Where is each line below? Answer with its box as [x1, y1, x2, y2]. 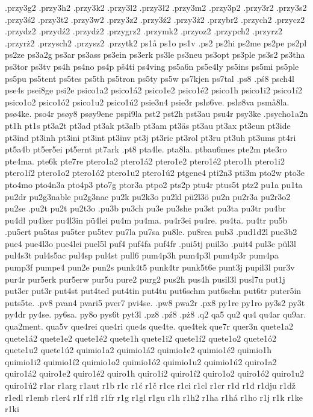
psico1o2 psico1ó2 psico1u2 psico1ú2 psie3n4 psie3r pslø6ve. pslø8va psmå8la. [5, 95, 290, 108]
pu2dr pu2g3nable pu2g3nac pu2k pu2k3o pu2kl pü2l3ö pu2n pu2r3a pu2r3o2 [5, 190, 291, 202]
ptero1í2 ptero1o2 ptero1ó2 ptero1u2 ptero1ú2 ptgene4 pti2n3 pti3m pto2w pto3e [5, 166, 305, 179]
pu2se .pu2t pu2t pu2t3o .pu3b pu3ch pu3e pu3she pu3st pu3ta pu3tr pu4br [5, 202, 286, 215]
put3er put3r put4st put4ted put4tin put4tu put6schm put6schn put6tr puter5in [5, 284, 302, 297]
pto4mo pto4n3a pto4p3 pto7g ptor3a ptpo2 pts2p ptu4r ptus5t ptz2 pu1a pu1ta [5, 178, 303, 190]
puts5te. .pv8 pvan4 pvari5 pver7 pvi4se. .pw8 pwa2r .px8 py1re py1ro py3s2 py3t [5, 296, 305, 309]
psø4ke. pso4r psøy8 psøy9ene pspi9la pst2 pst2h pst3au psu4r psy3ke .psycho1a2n [5, 107, 308, 120]
